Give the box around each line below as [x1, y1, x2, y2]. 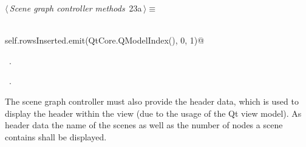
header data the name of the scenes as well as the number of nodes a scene [5, 119, 283, 131]
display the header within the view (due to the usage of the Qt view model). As [5, 106, 302, 119]
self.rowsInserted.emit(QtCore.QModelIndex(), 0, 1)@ [5, 34, 205, 47]
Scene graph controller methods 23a [9, 2, 142, 14]
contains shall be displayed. [5, 130, 107, 143]
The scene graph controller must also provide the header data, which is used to [5, 94, 299, 107]
